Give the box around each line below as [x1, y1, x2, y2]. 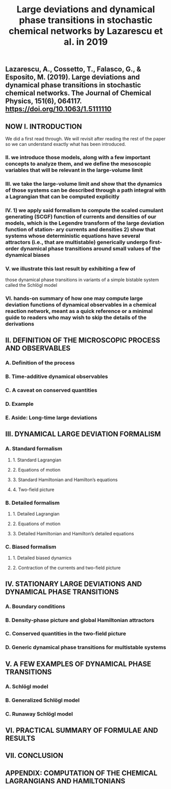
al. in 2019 [63, 36, 108, 48]
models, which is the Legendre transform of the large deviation [5, 219, 165, 227]
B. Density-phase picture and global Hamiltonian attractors [5, 617, 155, 624]
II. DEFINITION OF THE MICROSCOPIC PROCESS [5, 336, 160, 345]
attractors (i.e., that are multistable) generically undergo [5, 238, 149, 245]
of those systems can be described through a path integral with [5, 186, 166, 193]
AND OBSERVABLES [5, 344, 70, 353]
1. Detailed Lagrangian [12, 510, 60, 516]
